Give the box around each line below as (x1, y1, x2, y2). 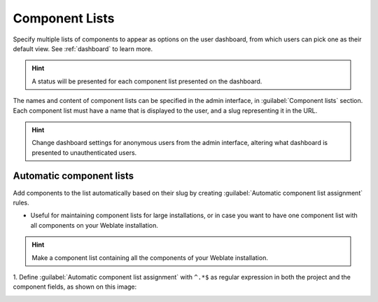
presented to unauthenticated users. (31, 148, 137, 157)
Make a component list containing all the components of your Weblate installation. (31, 253, 269, 262)
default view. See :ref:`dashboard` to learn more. (13, 44, 153, 53)
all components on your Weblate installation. (30, 221, 159, 229)
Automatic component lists (13, 170, 134, 182)
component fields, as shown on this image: (13, 282, 137, 291)
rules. (13, 198, 29, 207)
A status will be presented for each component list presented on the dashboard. (31, 77, 262, 85)
